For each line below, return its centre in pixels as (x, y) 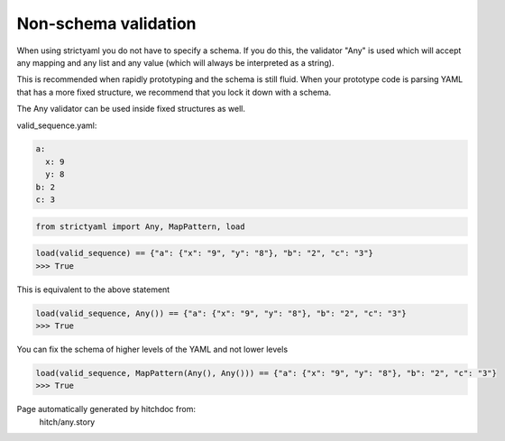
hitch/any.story (67, 422)
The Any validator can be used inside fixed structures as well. (131, 109)
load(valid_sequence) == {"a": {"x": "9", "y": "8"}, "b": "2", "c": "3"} (205, 253)
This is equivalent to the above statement (93, 289)
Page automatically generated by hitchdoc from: (106, 409)
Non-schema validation (107, 23)
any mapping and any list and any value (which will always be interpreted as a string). (175, 62)
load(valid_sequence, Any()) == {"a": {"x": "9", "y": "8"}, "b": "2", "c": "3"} (221, 313)
